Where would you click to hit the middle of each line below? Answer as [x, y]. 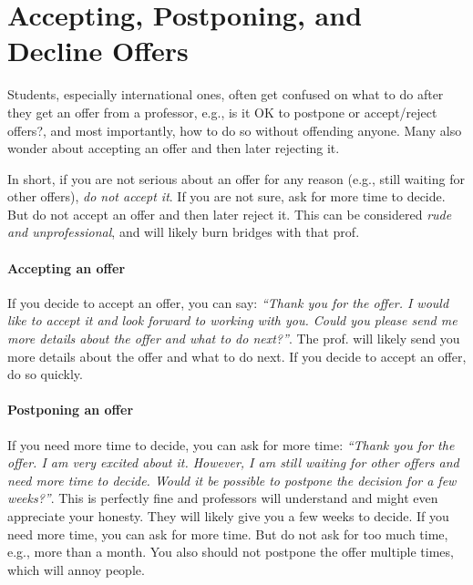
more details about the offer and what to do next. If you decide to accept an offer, [237, 356]
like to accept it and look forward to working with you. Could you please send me [232, 320]
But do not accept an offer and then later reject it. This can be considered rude [230, 214]
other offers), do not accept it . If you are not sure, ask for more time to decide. [226, 196]
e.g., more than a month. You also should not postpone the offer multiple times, [231, 552]
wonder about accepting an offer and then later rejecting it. [174, 148]
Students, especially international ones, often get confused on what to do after [226, 94]
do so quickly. [45, 374]
